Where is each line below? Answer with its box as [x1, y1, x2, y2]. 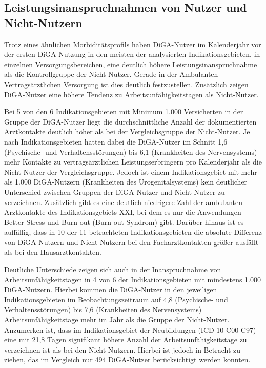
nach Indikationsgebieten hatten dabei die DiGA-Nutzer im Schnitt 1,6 [4, 136, 228, 147]
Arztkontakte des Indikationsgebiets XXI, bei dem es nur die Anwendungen [4, 207, 241, 217]
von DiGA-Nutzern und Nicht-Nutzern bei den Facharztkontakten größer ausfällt [4, 236, 259, 247]
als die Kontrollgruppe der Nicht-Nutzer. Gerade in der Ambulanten [4, 69, 218, 79]
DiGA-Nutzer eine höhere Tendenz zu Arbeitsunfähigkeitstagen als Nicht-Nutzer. [4, 89, 259, 99]
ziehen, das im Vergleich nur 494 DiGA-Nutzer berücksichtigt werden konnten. [4, 354, 251, 365]
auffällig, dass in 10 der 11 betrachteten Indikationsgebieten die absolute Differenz [4, 227, 262, 237]
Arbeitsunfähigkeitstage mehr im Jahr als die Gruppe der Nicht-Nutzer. [4, 314, 230, 325]
